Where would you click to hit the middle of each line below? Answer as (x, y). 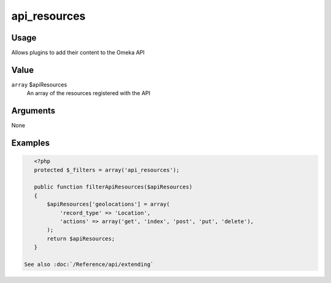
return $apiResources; (81, 238)
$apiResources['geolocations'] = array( (108, 204)
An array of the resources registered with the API (89, 93)
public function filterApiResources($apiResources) (113, 187)
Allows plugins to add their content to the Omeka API (78, 53)
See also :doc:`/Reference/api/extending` (89, 264)
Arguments (33, 111)
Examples (31, 143)
